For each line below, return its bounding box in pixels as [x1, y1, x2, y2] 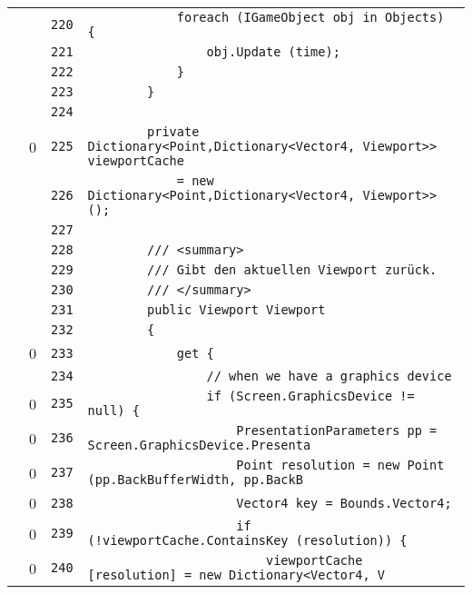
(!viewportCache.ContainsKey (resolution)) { [87, 533, 408, 548]
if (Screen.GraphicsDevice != [206, 389, 415, 403]
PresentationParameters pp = [236, 423, 438, 438]
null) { [87, 403, 140, 418]
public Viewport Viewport [147, 302, 326, 317]
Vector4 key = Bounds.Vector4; [236, 495, 452, 510]
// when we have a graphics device [206, 369, 452, 383]
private [147, 124, 200, 139]
